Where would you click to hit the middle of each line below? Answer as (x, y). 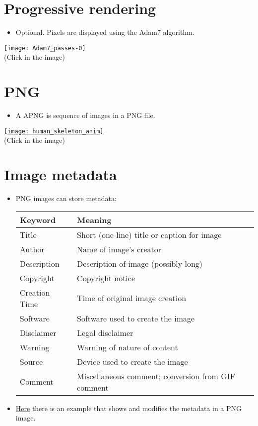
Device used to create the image (132, 361)
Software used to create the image (136, 318)
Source (31, 361)
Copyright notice (106, 278)
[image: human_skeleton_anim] (54, 131)
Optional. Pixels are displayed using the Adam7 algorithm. (105, 32)
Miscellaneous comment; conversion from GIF (156, 376)
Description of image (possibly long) (140, 263)
